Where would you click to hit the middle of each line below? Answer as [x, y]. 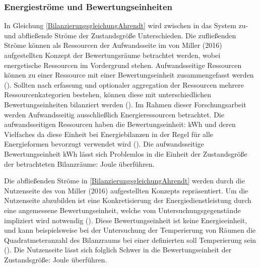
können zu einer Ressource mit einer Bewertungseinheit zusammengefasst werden [129, 75]
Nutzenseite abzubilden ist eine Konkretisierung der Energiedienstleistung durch [128, 200]
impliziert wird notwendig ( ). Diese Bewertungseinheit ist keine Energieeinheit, [126, 220]
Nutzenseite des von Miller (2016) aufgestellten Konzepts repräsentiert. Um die [126, 190]
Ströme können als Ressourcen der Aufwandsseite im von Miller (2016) [113, 45]
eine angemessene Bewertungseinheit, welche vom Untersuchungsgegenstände [122, 210]
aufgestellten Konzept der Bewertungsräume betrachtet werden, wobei [112, 55]
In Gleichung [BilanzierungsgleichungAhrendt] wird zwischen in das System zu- [126, 25]
